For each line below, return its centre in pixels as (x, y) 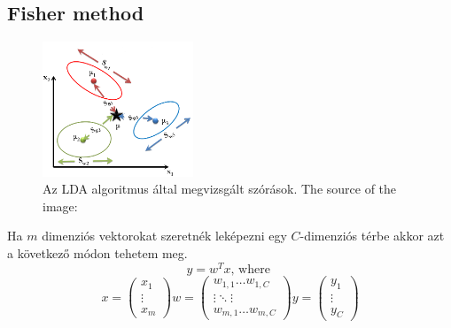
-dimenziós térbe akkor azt (372, 236)
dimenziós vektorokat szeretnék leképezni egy (164, 236)
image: (60, 206)
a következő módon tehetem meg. (97, 253)
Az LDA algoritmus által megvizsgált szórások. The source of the (220, 189)
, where (250, 269)
